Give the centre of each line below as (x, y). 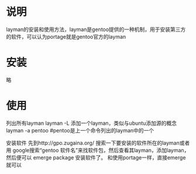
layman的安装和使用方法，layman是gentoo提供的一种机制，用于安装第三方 (96, 29)
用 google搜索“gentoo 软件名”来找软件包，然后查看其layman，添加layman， (98, 150)
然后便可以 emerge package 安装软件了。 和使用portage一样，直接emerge (96, 157)
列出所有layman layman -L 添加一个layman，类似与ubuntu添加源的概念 (92, 123)
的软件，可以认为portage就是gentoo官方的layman (66, 36)
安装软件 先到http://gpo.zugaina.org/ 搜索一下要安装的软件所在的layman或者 (98, 143)
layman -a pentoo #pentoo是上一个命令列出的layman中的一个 (80, 130)
